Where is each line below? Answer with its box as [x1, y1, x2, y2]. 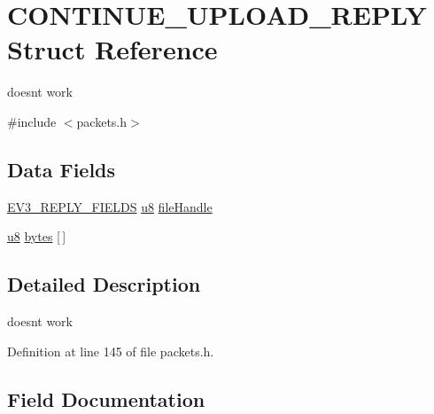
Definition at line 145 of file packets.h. [7, 341, 214, 360]
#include [7, 112, 57, 130]
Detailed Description [7, 270, 201, 298]
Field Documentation [7, 385, 205, 412]
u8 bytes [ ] [7, 227, 66, 246]
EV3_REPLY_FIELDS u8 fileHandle [7, 197, 213, 215]
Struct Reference [7, 31, 218, 67]
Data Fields [7, 155, 116, 183]
